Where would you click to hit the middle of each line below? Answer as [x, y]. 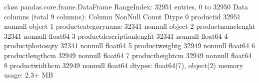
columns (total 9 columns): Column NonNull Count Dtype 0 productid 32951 [122, 16]
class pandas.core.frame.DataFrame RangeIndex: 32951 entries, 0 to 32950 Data [126, 6]
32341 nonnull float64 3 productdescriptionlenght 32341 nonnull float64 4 [116, 36]
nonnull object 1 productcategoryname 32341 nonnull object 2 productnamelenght [130, 26]
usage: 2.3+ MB [29, 75]
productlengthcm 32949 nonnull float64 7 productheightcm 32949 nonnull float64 [128, 55]
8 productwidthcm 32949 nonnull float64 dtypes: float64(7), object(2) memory [124, 65]
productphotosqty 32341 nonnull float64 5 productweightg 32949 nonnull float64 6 [129, 45]
